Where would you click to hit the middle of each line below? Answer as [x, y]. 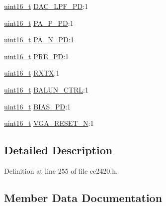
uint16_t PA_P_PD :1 [39, 23]
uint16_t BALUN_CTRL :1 [46, 89]
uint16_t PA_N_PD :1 [39, 40]
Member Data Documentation [83, 197]
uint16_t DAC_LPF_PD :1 [46, 6]
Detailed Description [58, 150]
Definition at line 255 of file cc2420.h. [61, 170]
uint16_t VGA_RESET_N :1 [49, 123]
